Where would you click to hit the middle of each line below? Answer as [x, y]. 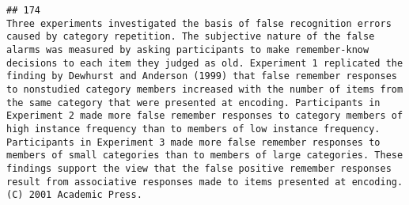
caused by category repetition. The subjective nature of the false [191, 37]
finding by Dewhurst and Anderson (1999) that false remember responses [202, 76]
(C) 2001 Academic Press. [74, 195]
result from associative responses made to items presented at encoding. [205, 182]
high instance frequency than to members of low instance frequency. [193, 129]
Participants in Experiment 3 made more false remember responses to [193, 142]
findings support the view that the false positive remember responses [199, 168]
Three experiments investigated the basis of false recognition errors [199, 23]
